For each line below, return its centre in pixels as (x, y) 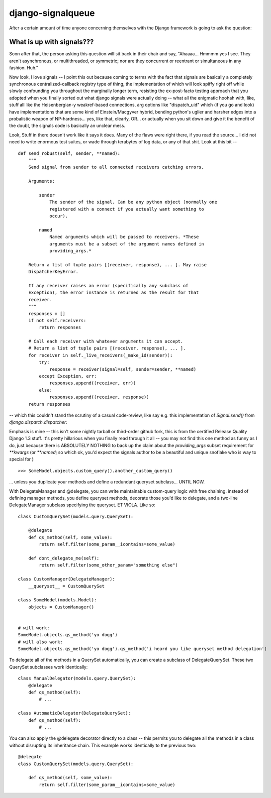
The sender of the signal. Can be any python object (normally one (133, 202)
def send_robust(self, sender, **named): (69, 153)
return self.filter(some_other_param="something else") (109, 565)
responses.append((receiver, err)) (93, 383)
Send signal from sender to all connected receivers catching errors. (116, 167)
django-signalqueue (52, 13)
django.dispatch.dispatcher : (38, 422)
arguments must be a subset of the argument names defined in (127, 244)
